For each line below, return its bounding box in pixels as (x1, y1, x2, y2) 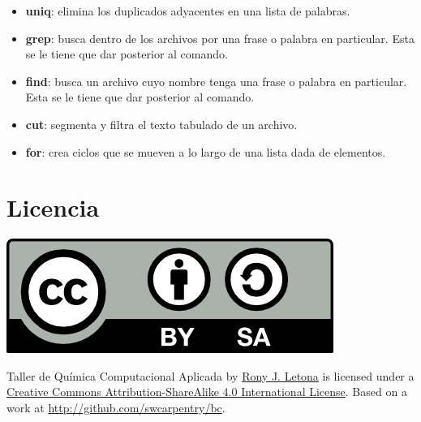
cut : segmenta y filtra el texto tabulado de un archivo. (25, 115, 298, 132)
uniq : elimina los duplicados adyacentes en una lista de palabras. (25, 2, 350, 19)
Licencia (6, 191, 100, 224)
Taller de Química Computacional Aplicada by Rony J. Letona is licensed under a (6, 367, 415, 384)
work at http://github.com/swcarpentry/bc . (6, 399, 226, 416)
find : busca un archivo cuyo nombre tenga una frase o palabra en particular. (25, 72, 407, 89)
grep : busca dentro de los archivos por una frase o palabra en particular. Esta (25, 29, 415, 46)
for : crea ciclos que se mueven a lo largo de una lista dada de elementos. (25, 143, 386, 160)
